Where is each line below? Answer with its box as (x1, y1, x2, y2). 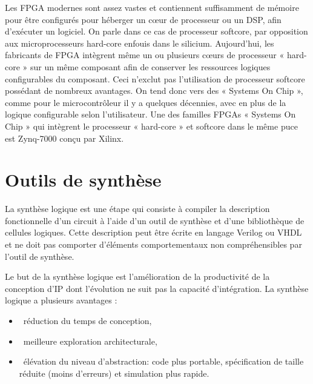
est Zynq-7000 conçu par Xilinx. (5, 131, 124, 144)
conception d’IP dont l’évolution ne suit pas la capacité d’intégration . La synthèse (5, 282, 309, 294)
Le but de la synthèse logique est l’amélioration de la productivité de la (5, 270, 270, 283)
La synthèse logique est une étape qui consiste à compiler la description (5, 202, 270, 215)
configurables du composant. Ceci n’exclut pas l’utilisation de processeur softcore (5, 72, 305, 85)
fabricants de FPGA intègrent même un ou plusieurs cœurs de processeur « (5, 48, 285, 61)
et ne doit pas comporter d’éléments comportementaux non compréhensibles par (5, 238, 302, 251)
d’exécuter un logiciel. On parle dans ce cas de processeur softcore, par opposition (5, 25, 308, 38)
